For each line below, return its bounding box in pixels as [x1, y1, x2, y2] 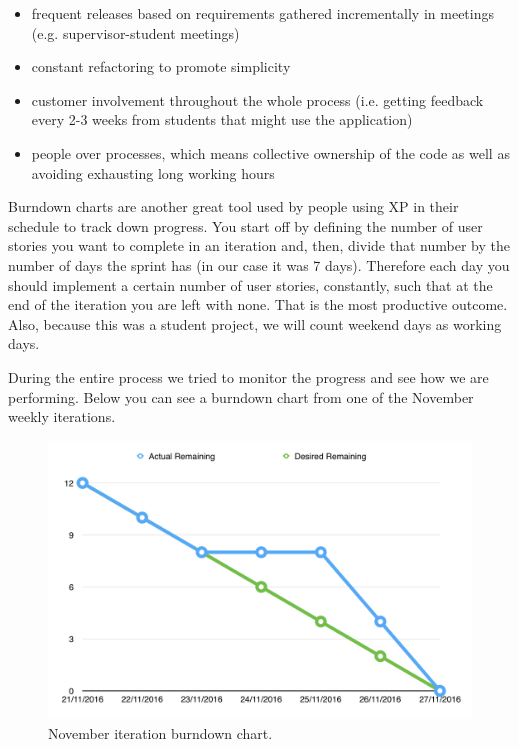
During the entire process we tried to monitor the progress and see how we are [8, 366, 489, 387]
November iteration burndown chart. [48, 722, 273, 743]
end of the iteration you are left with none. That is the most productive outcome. [8, 294, 508, 315]
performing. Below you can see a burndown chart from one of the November [8, 386, 474, 407]
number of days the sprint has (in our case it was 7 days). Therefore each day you [8, 254, 510, 275]
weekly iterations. [8, 406, 116, 427]
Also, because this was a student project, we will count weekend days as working [8, 313, 502, 334]
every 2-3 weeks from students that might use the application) [31, 109, 413, 130]
